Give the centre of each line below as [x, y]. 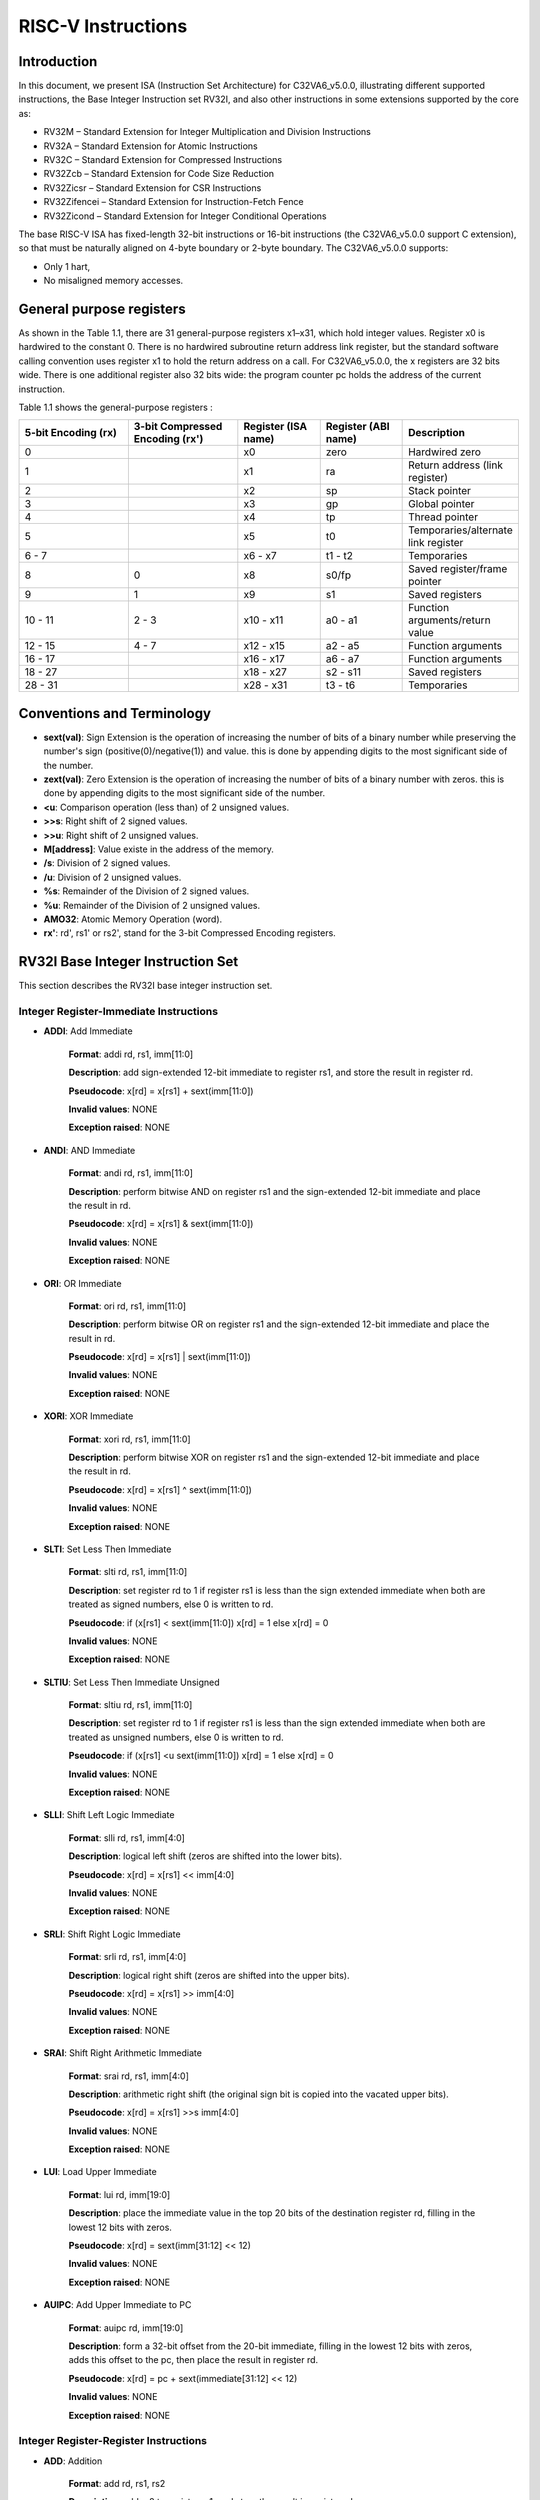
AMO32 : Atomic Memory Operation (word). [133, 919]
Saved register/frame [458, 569]
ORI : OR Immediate [82, 1283]
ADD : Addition [73, 2461]
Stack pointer [440, 491]
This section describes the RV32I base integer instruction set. [145, 986]
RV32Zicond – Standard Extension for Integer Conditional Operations [185, 216]
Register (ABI [357, 427]
